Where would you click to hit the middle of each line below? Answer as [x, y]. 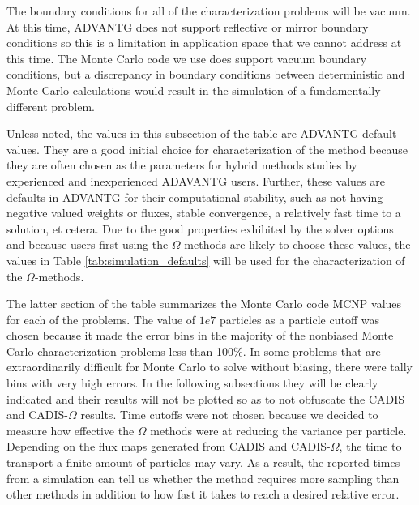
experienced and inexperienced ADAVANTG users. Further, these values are [196, 180]
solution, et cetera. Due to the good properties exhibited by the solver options [200, 228]
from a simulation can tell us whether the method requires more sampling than [203, 478]
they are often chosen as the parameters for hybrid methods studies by [182, 165]
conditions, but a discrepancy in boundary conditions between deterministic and [206, 74]
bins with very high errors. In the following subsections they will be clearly [192, 383]
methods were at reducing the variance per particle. [278, 430]
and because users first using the [88, 244]
